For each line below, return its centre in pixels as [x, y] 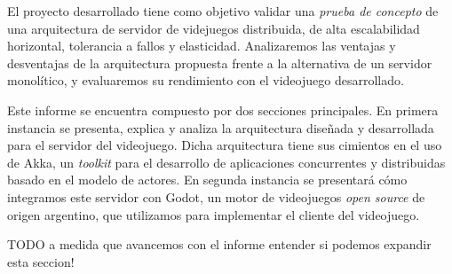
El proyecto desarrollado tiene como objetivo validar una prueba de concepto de [223, 11]
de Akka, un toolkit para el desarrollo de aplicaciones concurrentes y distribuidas [226, 162]
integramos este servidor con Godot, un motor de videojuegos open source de [216, 196]
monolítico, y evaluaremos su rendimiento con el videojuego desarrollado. [206, 80]
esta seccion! [41, 261]
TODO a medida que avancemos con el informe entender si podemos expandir [219, 244]
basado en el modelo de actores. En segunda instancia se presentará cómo [207, 180]
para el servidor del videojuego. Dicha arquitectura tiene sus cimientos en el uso [225, 145]
